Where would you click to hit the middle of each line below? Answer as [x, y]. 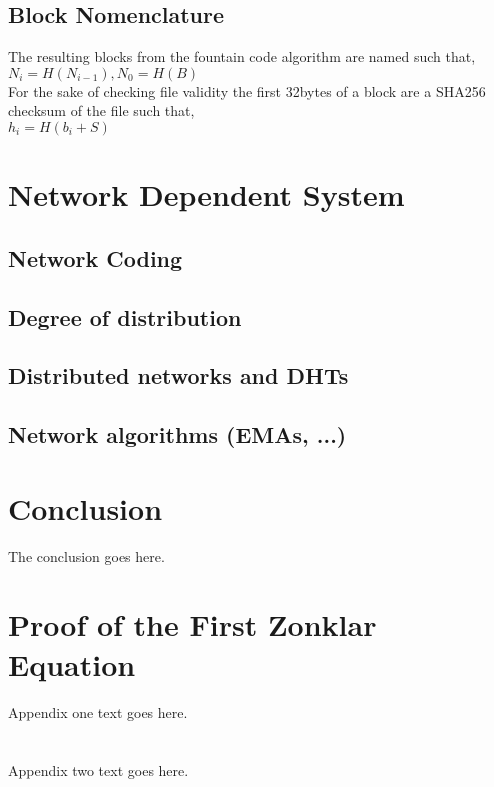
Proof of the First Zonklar [192, 624]
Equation [72, 663]
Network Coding [95, 257]
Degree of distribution [125, 316]
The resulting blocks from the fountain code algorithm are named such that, [242, 56]
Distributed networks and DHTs [178, 375]
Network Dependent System [206, 194]
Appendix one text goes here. [98, 711]
